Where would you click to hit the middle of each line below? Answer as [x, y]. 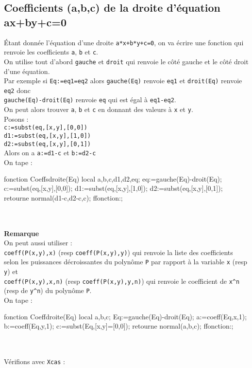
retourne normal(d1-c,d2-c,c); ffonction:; [63, 197]
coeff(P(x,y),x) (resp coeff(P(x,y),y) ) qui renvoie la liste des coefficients [118, 252]
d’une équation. [27, 71]
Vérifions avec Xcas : [34, 361]
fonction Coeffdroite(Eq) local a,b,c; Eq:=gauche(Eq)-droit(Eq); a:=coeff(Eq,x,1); [126, 316]
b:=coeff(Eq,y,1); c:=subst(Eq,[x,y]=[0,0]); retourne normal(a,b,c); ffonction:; [119, 326]
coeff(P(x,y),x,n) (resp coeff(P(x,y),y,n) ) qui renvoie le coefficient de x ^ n [122, 281]
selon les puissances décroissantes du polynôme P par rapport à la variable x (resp [126, 262]
